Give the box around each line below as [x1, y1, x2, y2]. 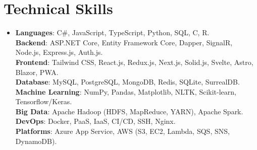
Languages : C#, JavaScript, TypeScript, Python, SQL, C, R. [15, 27, 210, 38]
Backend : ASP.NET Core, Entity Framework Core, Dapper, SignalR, [15, 37, 233, 47]
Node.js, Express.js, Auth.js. [15, 47, 103, 57]
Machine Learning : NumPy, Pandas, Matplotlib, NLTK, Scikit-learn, [15, 86, 236, 97]
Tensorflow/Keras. [15, 96, 72, 107]
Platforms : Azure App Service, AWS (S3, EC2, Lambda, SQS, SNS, [15, 126, 230, 136]
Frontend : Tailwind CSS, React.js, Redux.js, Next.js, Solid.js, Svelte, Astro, [15, 56, 253, 67]
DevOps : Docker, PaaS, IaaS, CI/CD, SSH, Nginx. [15, 116, 176, 126]
